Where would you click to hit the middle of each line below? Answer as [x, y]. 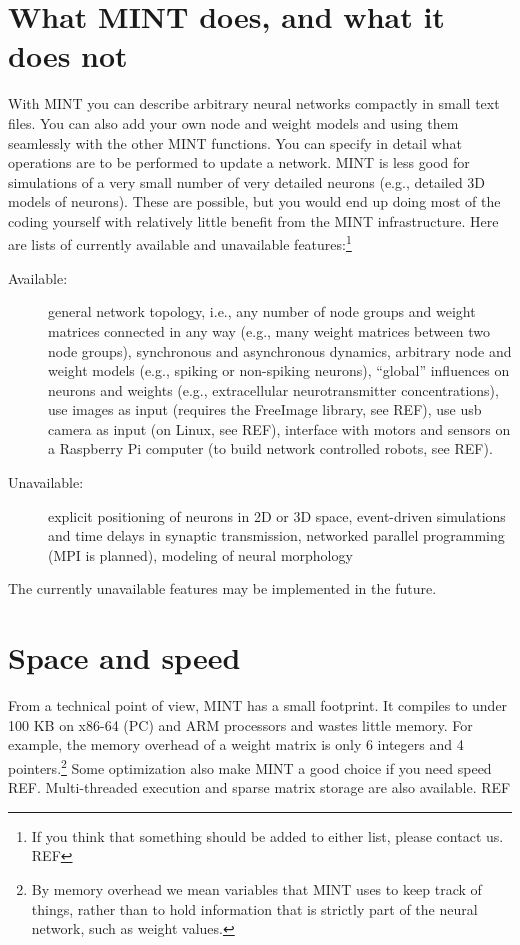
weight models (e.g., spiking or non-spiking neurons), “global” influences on [279, 370]
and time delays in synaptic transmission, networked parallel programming [276, 535]
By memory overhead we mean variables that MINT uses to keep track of [256, 888]
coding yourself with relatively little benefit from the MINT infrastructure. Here [253, 220]
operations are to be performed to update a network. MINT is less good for [239, 162]
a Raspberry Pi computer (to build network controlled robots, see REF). [270, 448]
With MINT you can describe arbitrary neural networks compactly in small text [254, 103]
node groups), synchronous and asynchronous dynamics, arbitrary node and [280, 350]
